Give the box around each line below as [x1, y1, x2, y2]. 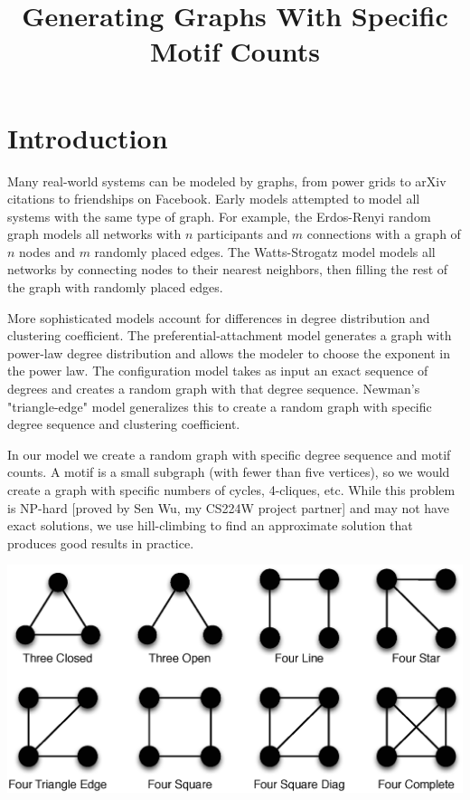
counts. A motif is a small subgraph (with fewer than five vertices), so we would [7, 462, 450, 481]
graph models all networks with [7, 224, 182, 243]
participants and [197, 224, 288, 243]
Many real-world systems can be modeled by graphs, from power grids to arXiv [7, 171, 446, 190]
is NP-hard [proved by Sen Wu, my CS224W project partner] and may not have [7, 498, 449, 517]
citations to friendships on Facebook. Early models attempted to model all [7, 189, 420, 208]
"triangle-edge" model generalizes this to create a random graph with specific [7, 396, 432, 415]
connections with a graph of [306, 224, 461, 243]
